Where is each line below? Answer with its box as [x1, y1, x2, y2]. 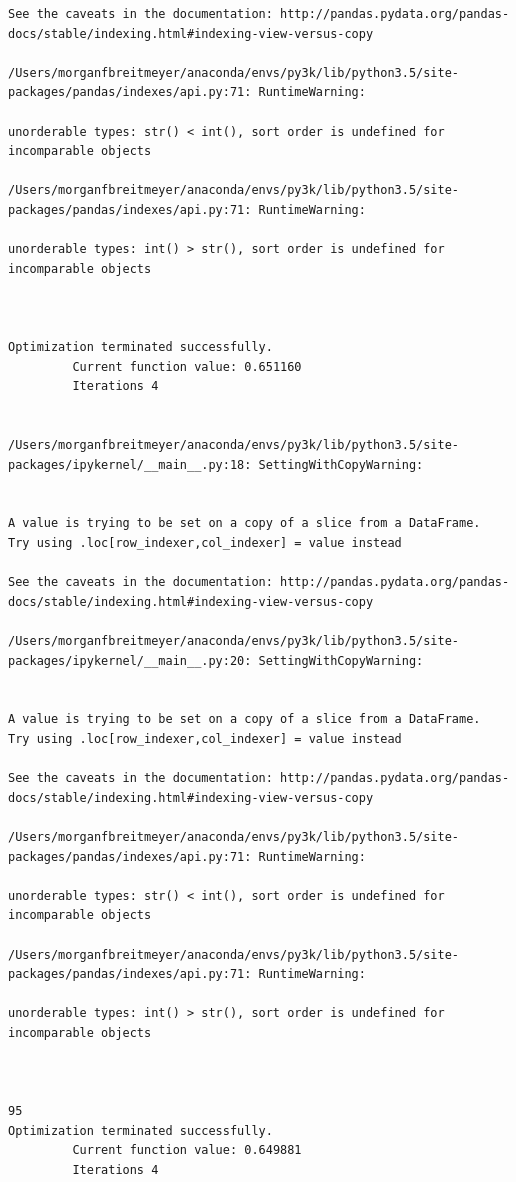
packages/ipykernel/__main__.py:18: [8, 457, 252, 472]
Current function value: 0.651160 [72, 359, 302, 374]
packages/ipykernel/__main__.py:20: [8, 653, 252, 668]
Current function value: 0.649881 [72, 1143, 302, 1158]
